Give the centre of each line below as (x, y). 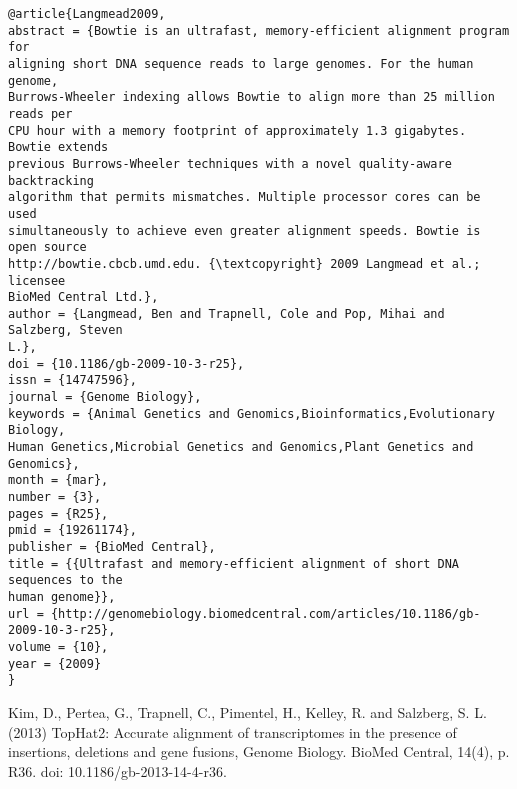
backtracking (51, 180)
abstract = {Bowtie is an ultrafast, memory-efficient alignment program (259, 30)
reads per (40, 113)
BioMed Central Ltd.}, (83, 297)
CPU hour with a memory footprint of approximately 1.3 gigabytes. (237, 130)
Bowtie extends (58, 147)
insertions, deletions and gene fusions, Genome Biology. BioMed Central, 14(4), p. (259, 751)
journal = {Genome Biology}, (105, 397)
